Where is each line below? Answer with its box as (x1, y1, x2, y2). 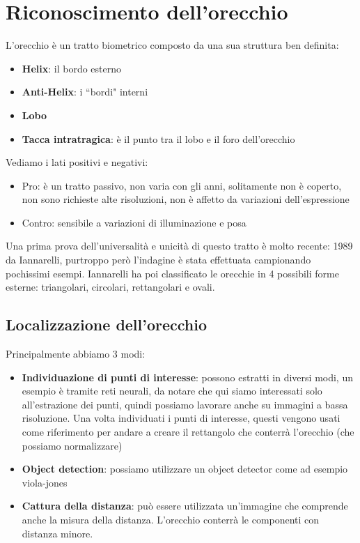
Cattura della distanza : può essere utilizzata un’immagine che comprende (22, 498, 348, 513)
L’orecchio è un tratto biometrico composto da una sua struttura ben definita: (6, 38, 339, 52)
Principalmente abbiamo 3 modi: (6, 346, 146, 361)
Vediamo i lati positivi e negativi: (6, 155, 148, 169)
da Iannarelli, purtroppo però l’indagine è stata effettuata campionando (6, 252, 311, 267)
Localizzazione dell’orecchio (6, 314, 208, 335)
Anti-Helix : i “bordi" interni (22, 84, 148, 99)
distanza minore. (22, 526, 93, 540)
